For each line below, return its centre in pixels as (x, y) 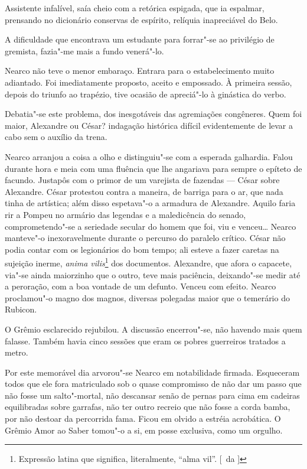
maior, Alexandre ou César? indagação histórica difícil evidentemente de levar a (149, 125)
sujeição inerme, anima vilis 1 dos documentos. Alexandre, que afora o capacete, (148, 262)
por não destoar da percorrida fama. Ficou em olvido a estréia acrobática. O (143, 418)
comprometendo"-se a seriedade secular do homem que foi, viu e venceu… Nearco (151, 226)
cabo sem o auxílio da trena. (56, 137)
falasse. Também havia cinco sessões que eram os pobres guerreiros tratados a (145, 341)
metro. (17, 352)
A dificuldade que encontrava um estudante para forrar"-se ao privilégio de (140, 39)
